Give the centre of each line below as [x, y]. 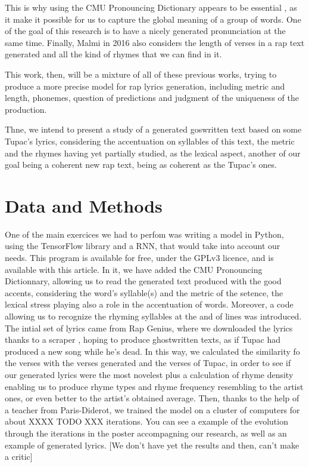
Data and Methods [84, 205]
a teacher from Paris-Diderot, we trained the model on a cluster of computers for [152, 409]
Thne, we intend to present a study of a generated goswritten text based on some [153, 129]
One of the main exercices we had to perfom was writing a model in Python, [144, 234]
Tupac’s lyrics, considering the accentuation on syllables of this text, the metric [150, 141]
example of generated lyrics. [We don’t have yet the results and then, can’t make [152, 445]
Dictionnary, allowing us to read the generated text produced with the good [143, 281]
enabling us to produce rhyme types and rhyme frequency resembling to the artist [154, 386]
